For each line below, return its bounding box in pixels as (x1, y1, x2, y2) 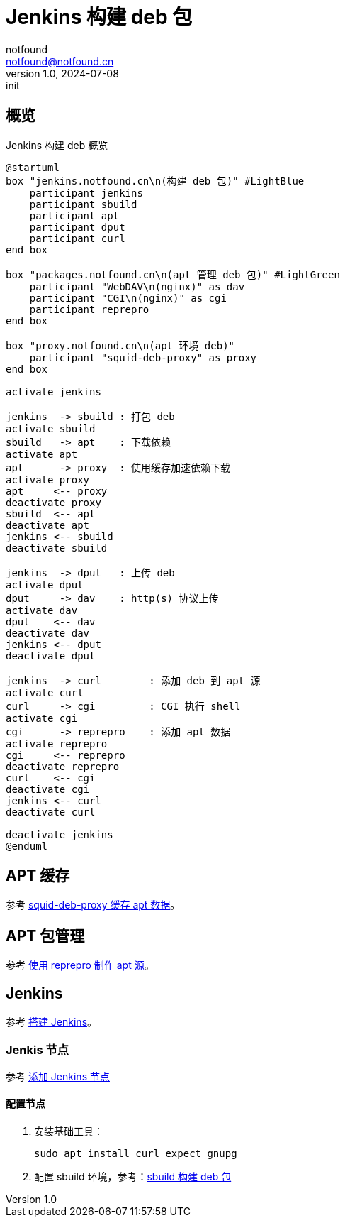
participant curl (29, 232, 125, 244)
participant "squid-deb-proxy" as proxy (29, 351, 257, 363)
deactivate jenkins (6, 828, 113, 840)
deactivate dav (6, 627, 90, 639)
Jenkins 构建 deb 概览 (6, 138, 108, 151)
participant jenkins (29, 187, 143, 199)
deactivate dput (6, 649, 96, 662)
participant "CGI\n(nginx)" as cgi (29, 292, 227, 304)
